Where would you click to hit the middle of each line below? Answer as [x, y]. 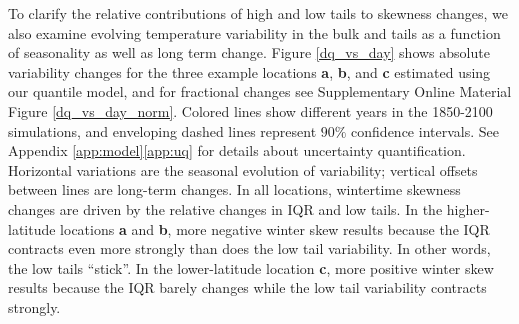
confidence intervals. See [425, 130]
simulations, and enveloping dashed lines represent [162, 130]
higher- [468, 208]
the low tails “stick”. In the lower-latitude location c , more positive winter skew [251, 267]
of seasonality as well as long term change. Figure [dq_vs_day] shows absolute [249, 52]
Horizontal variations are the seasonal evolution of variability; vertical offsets [243, 169]
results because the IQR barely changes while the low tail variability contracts [247, 287]
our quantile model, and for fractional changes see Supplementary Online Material [260, 91]
